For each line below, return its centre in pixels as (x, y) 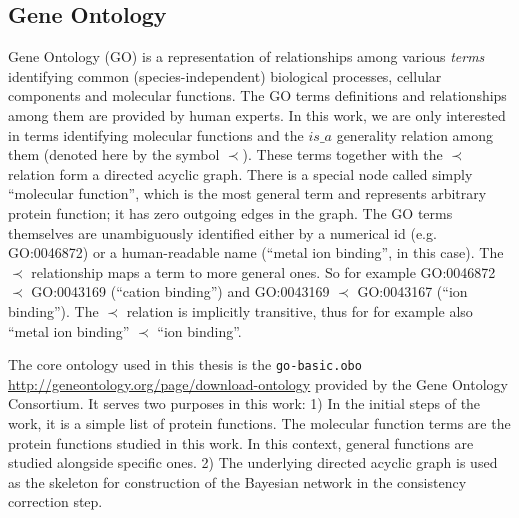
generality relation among (415, 134)
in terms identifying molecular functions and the (156, 134)
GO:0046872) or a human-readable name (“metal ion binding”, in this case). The (256, 252)
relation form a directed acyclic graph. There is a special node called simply (240, 173)
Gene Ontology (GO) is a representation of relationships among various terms (246, 56)
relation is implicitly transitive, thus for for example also (299, 310)
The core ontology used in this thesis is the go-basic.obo (185, 364)
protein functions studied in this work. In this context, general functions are (241, 442)
